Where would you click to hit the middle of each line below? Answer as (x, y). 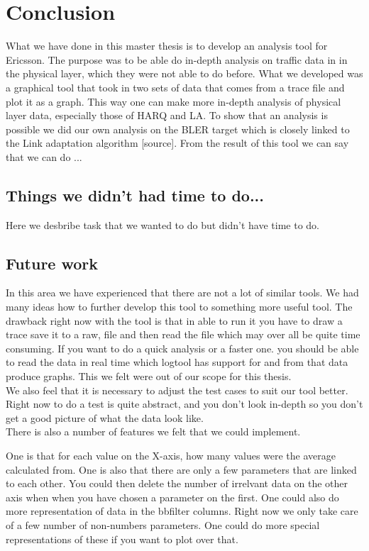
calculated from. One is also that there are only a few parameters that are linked (181, 469)
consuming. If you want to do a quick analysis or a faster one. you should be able (182, 348)
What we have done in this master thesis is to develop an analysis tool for (167, 46)
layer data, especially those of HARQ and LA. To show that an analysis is (167, 115)
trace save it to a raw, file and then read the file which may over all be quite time (183, 334)
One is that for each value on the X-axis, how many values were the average (171, 455)
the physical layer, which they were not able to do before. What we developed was (184, 73)
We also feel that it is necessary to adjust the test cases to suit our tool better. (177, 390)
